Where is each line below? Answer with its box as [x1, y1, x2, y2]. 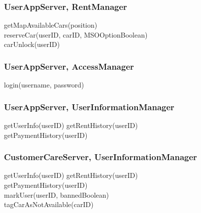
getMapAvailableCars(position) [4, 20, 98, 30]
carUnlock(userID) [4, 39, 60, 49]
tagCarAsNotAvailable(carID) [4, 199, 94, 210]
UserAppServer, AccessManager [4, 60, 134, 72]
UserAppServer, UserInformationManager [4, 100, 174, 113]
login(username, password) [4, 80, 84, 90]
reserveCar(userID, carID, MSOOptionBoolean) [4, 29, 148, 40]
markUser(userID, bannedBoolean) [4, 189, 109, 200]
